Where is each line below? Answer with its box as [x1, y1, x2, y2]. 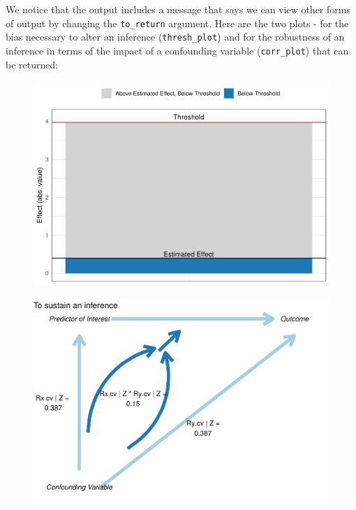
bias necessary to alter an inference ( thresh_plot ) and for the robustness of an [6, 29, 345, 44]
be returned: [6, 57, 59, 71]
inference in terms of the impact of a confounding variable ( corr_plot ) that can [6, 43, 349, 57]
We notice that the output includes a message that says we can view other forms [6, 2, 350, 16]
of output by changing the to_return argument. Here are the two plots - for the [6, 15, 349, 30]
